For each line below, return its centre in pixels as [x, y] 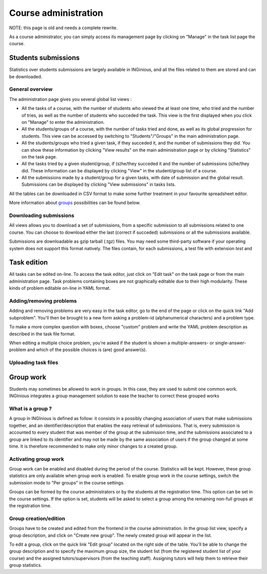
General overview [31, 89]
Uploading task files [34, 363]
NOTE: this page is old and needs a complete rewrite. [64, 28]
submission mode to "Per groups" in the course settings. [67, 482]
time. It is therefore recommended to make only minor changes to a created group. [93, 446]
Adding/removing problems [43, 301]
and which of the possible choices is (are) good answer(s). [87, 350]
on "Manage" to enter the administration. [63, 122]
